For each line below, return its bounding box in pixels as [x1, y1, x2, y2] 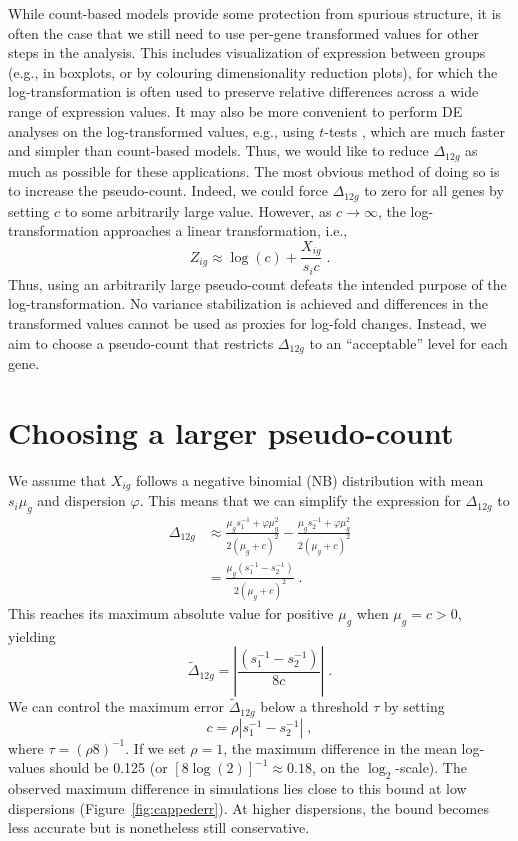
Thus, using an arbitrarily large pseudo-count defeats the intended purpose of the [8, 273, 507, 294]
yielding [8, 625, 56, 646]
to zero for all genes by [364, 180, 504, 201]
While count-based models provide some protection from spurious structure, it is [8, 3, 502, 23]
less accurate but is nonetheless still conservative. [8, 817, 310, 838]
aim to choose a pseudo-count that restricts [8, 332, 274, 353]
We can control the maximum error [8, 696, 224, 717]
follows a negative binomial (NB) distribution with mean [135, 469, 484, 490]
